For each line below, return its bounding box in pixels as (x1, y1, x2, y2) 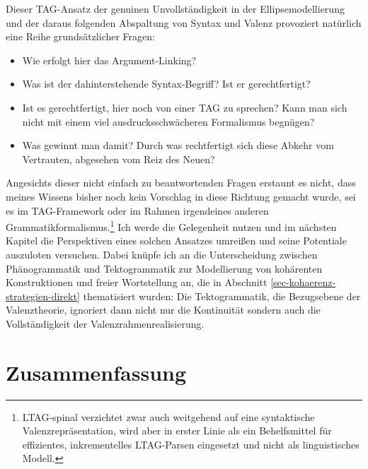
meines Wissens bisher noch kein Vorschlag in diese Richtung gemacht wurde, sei (6, 189, 356, 203)
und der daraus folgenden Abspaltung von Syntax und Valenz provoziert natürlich (6, 15, 362, 30)
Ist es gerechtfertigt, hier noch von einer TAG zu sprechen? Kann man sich (22, 100, 347, 114)
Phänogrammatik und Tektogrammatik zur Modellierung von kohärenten (6, 261, 323, 275)
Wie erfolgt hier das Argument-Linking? (22, 52, 197, 67)
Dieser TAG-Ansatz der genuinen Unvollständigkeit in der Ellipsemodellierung (6, 1, 345, 16)
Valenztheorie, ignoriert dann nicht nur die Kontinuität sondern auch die (6, 302, 321, 317)
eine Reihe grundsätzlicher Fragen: (6, 29, 155, 44)
